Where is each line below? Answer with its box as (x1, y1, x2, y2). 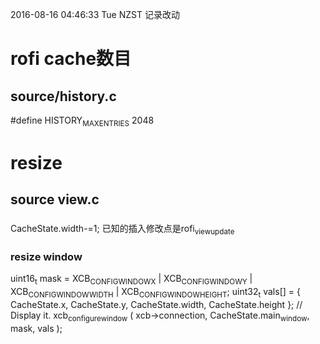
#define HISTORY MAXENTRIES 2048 (10, 114, 155, 128)
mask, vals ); (10, 322, 63, 334)
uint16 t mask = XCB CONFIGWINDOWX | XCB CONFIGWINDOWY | (10, 273, 253, 287)
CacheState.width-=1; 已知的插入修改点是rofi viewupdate (10, 223, 235, 237)
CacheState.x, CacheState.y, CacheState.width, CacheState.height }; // (10, 298, 303, 310)
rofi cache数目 (10, 48, 132, 70)
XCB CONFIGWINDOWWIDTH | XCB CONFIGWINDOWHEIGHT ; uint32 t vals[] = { (10, 286, 301, 300)
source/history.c (10, 88, 117, 105)
